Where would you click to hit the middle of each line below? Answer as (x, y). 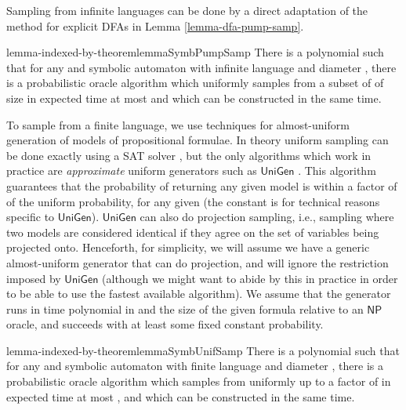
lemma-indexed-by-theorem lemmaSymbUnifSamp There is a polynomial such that (203, 350)
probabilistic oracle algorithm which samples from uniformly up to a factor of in (199, 381)
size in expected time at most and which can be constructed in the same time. (194, 98)
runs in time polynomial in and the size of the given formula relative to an (185, 308)
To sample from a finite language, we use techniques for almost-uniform (178, 124)
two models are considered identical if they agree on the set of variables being (193, 232)
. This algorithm (337, 171)
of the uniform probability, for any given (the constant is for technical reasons (193, 201)
